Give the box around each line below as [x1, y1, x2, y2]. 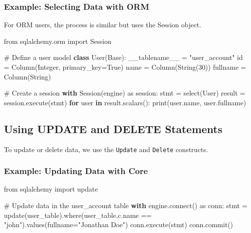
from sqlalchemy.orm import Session [4, 36, 112, 46]
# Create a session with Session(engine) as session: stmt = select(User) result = [4, 88, 246, 98]
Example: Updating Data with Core [4, 165, 148, 177]
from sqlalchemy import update [4, 184, 98, 194]
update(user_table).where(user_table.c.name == [4, 210, 152, 220]
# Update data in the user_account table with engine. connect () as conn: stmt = [4, 200, 248, 211]
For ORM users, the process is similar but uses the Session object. [4, 19, 201, 30]
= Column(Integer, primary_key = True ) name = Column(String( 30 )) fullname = [4, 62, 246, 72]
